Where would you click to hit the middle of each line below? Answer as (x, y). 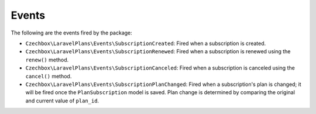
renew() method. (47, 60)
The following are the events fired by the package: (72, 33)
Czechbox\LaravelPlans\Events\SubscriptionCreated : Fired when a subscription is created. (146, 43)
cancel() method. (49, 76)
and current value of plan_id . (62, 101)
